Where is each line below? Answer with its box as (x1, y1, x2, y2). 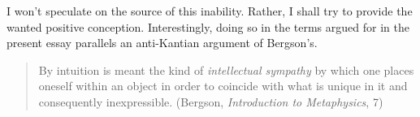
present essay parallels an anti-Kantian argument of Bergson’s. (6, 34, 318, 51)
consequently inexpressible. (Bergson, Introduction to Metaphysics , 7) (38, 93, 383, 110)
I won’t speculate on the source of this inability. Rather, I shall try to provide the (6, 2, 413, 19)
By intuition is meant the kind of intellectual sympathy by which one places (38, 61, 414, 78)
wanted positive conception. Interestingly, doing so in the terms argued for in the (6, 18, 409, 35)
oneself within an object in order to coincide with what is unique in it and (38, 77, 408, 94)
